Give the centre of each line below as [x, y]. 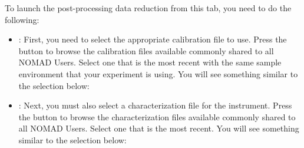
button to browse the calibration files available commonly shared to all [146, 50]
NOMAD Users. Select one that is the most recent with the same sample [150, 62]
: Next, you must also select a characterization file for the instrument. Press [155, 105]
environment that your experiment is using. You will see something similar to [158, 73]
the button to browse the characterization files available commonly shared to [157, 116]
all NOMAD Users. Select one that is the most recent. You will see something [159, 128]
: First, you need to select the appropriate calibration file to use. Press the [153, 39]
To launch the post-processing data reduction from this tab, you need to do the [148, 8]
